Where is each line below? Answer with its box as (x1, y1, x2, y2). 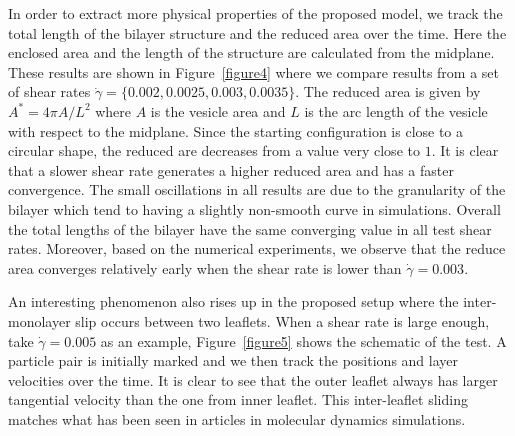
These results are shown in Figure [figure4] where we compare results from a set (8, 61, 499, 82)
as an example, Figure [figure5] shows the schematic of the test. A (100, 330, 507, 351)
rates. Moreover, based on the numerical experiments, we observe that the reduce (8, 238, 506, 259)
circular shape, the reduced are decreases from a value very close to (8, 140, 420, 161)
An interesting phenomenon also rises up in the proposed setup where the (8, 291, 459, 312)
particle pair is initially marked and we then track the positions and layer (8, 350, 459, 371)
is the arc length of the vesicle (304, 100, 488, 121)
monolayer (8, 310, 71, 331)
